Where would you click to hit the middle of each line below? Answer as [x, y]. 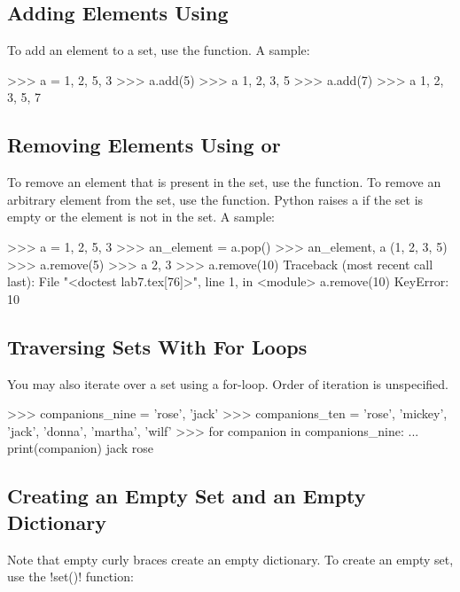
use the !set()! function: [70, 576]
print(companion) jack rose [81, 448]
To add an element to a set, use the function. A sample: [159, 50]
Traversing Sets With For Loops [157, 346]
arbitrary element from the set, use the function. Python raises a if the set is [215, 199]
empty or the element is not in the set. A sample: [141, 217]
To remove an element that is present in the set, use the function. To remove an [224, 182]
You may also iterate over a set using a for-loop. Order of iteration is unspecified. [228, 383]
